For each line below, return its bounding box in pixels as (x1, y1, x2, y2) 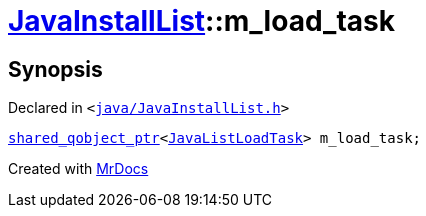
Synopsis (8, 56, 103, 82)
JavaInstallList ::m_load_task (8, 4, 395, 38)
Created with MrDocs (8, 160, 149, 178)
